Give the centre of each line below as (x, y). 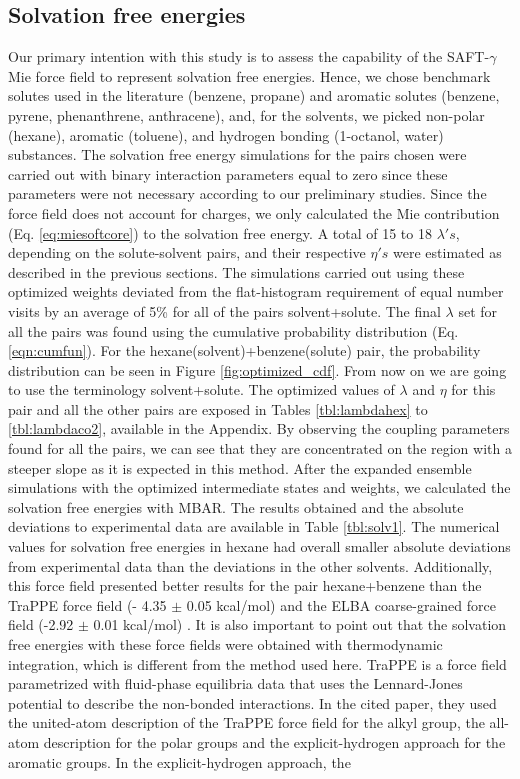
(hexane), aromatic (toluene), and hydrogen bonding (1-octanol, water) (226, 134)
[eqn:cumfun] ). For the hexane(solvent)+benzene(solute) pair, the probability (244, 350)
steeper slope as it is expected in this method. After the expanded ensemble (240, 467)
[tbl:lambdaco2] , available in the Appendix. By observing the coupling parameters (259, 428)
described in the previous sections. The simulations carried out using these (236, 271)
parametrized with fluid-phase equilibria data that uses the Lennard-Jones (235, 683)
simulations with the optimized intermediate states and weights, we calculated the (259, 487)
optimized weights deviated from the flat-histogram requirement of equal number (256, 291)
